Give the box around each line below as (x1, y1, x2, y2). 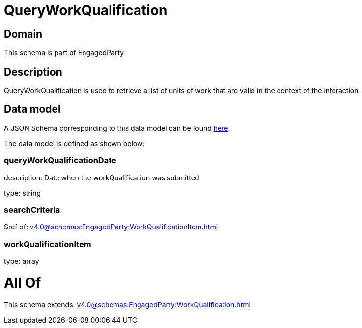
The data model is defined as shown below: (4, 139, 145, 148)
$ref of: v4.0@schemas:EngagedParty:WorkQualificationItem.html (4, 223, 218, 231)
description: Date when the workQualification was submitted (4, 173, 199, 182)
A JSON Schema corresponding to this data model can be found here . (4, 124, 230, 132)
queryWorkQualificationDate (4, 155, 116, 166)
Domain (4, 27, 43, 40)
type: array (4, 257, 39, 266)
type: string (4, 188, 41, 197)
